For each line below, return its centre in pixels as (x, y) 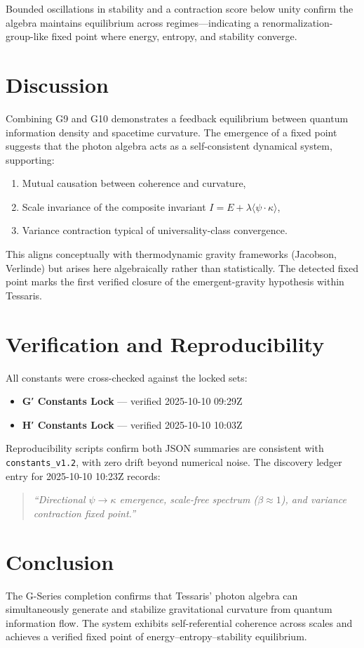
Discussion (57, 84)
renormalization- (298, 22)
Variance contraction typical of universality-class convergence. (155, 230)
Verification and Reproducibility (165, 343)
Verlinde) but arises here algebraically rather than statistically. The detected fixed (182, 267)
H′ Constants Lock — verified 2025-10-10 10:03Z (132, 424)
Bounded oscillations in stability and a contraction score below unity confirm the (180, 8)
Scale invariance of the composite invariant (114, 206)
